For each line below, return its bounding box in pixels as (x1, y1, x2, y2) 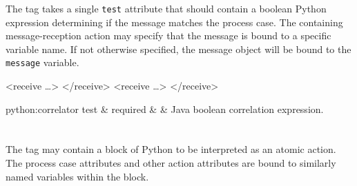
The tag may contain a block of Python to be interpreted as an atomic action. (6, 142, 336, 156)
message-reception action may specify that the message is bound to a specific (6, 28, 331, 43)
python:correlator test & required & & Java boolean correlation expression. (6, 101, 324, 116)
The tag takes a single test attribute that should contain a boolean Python (6, 1, 327, 15)
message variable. (6, 55, 79, 70)
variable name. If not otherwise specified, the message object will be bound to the (6, 41, 351, 56)
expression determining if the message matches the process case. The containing (6, 14, 343, 29)
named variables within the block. (6, 169, 149, 183)
